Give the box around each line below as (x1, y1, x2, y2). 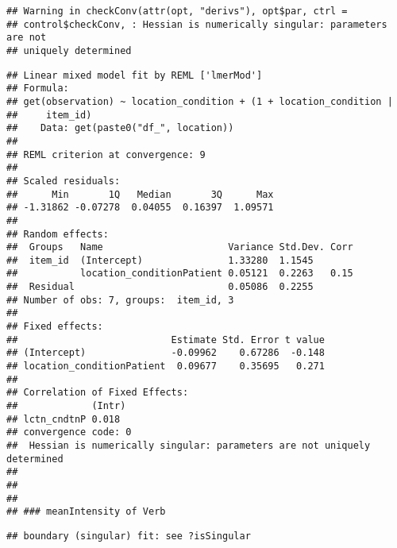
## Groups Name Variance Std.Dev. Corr (6, 241, 353, 253)
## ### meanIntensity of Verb (6, 506, 166, 518)
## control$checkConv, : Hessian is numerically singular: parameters (6, 18, 387, 30)
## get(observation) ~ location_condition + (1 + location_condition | (6, 95, 393, 107)
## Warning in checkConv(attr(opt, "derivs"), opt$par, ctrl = (6, 6, 348, 17)
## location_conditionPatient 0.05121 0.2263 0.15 (6, 268, 353, 280)
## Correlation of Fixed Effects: (6, 387, 189, 399)
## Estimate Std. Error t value (6, 334, 325, 345)
